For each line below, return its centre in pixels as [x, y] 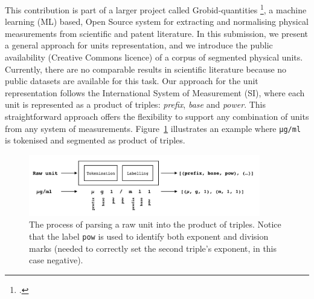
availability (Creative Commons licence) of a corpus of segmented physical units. [154, 57]
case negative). [56, 260]
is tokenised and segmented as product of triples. [95, 140]
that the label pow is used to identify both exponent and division [149, 236]
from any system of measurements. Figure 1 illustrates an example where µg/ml [153, 128]
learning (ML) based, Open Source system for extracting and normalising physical [157, 21]
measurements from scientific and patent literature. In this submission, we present [157, 33]
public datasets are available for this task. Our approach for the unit [132, 81]
